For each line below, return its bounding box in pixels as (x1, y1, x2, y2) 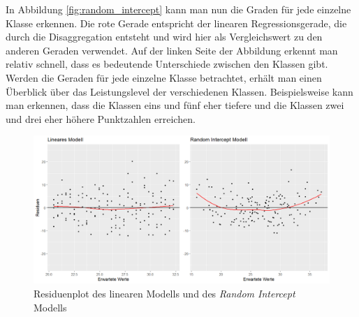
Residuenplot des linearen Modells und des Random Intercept (34, 286, 295, 300)
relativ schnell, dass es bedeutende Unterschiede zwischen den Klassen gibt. (6, 57, 328, 71)
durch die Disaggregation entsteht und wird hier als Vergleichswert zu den (6, 29, 323, 44)
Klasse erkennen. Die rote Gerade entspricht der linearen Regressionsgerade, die (6, 15, 347, 30)
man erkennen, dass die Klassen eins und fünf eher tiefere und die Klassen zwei (6, 98, 344, 112)
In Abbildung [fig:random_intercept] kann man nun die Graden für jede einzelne (6, 2, 351, 16)
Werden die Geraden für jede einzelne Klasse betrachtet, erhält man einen (6, 70, 322, 84)
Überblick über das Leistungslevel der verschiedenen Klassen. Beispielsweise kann (6, 84, 353, 98)
